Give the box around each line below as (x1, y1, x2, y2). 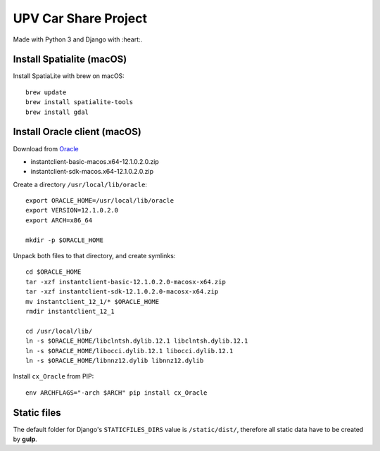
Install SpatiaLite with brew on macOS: (13, 72, 125, 80)
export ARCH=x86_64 (25, 216, 93, 224)
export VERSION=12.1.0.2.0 (25, 206, 119, 215)
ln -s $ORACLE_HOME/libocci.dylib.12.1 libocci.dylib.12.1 (25, 347, 234, 355)
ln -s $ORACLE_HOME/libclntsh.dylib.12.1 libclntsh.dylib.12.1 (25, 337, 248, 345)
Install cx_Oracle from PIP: (13, 372, 94, 381)
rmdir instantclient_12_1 (25, 307, 115, 315)
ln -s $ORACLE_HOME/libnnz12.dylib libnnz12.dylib (25, 356, 204, 364)
